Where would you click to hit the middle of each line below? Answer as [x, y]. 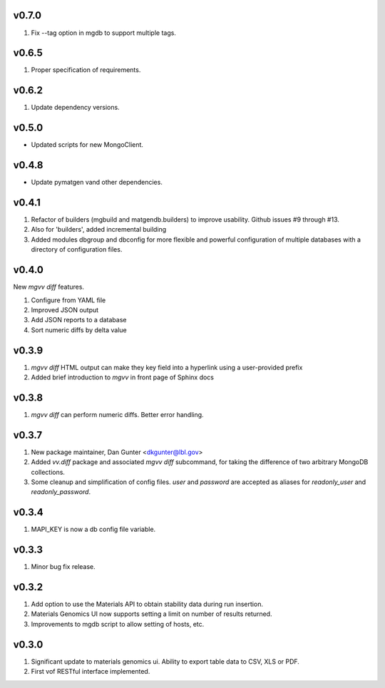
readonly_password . [61, 492]
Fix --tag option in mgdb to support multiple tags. [103, 33]
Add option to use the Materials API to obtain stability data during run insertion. [147, 604]
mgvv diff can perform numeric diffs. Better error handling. [117, 414]
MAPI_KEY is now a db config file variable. [93, 529]
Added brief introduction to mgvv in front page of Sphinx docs [122, 377]
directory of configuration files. [77, 250]
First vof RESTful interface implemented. [91, 672]
